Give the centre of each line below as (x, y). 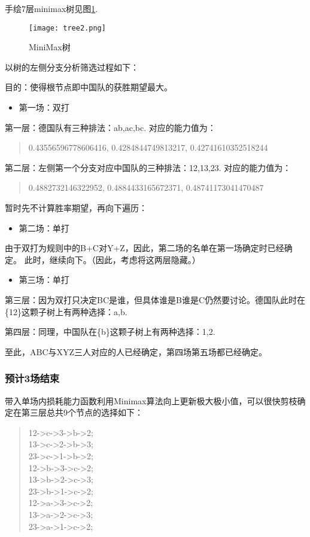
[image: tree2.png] (67, 28)
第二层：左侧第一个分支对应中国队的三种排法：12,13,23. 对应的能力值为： (148, 167)
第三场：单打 (44, 280)
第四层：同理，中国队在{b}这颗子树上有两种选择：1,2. (110, 332)
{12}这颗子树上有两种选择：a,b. (66, 311)
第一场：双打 (44, 107)
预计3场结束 (32, 378)
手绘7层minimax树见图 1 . (51, 8)
